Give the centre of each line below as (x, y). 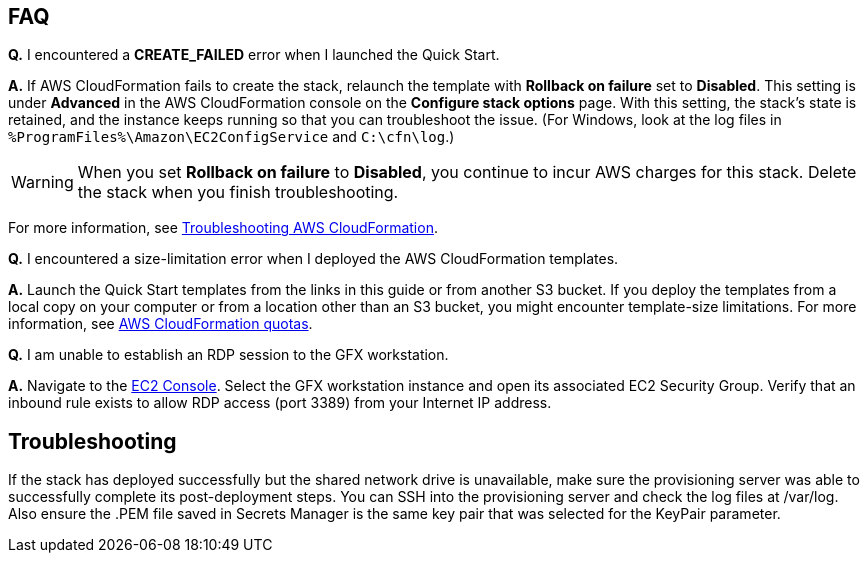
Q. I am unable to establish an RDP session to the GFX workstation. (228, 355)
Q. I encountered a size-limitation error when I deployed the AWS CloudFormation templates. (313, 259)
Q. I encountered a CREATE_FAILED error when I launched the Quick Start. (254, 55)
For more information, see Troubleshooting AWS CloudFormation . (223, 228)
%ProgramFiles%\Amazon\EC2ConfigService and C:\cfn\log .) (231, 137)
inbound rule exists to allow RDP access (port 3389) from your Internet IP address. (280, 403)
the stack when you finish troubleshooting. (238, 192)
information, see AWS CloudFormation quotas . (160, 324)
